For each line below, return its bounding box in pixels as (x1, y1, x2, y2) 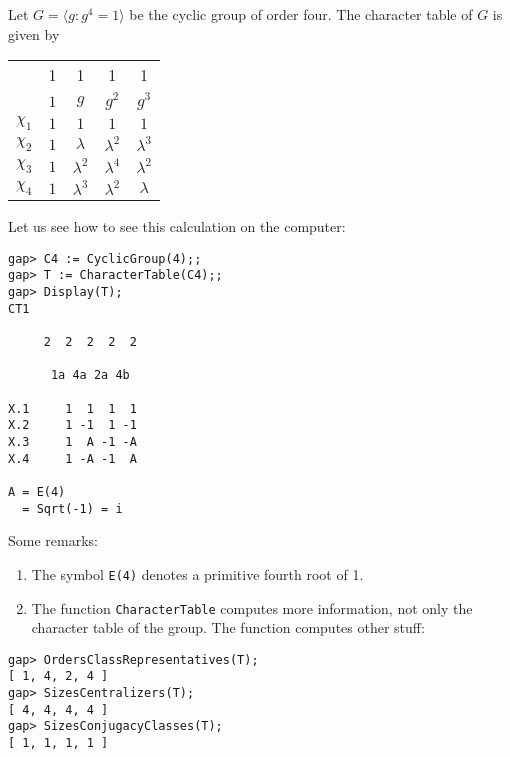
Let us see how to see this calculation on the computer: (8, 216, 346, 237)
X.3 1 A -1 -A (8, 434, 137, 449)
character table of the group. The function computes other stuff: (31, 617, 425, 638)
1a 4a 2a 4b (50, 368, 130, 383)
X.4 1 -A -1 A (8, 451, 137, 466)
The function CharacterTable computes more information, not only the (31, 597, 473, 618)
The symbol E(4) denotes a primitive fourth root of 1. (31, 563, 364, 584)
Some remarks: (8, 530, 98, 551)
